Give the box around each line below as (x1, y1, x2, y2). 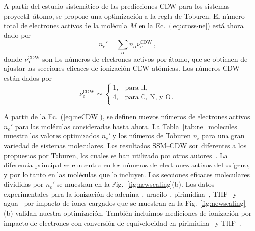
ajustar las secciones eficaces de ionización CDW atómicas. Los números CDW (4, 63, 240, 73)
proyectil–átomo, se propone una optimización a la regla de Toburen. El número (4, 10, 245, 21)
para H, (125, 84, 148, 91)
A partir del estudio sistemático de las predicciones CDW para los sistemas (4, 1, 230, 11)
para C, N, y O (125, 93, 171, 100)
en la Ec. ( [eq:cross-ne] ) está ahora (139, 20, 244, 31)
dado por (4, 30, 31, 40)
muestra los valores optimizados (4, 131, 100, 141)
